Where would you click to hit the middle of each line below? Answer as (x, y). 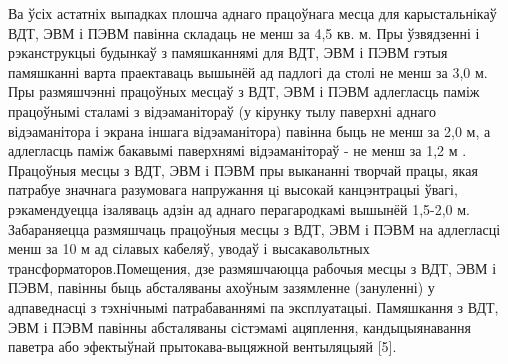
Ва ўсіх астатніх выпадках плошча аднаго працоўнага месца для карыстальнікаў (252, 13)
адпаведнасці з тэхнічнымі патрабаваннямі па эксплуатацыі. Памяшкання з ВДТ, (253, 306)
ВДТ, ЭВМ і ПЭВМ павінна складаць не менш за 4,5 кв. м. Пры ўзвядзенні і (244, 32)
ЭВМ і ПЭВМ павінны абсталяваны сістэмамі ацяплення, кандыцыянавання (239, 326)
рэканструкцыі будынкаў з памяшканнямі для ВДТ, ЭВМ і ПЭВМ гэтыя (228, 52)
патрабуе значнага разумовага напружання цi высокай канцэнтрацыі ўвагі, (233, 189)
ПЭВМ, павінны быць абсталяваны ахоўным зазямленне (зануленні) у (221, 287)
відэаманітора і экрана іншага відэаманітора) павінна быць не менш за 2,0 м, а (249, 130)
